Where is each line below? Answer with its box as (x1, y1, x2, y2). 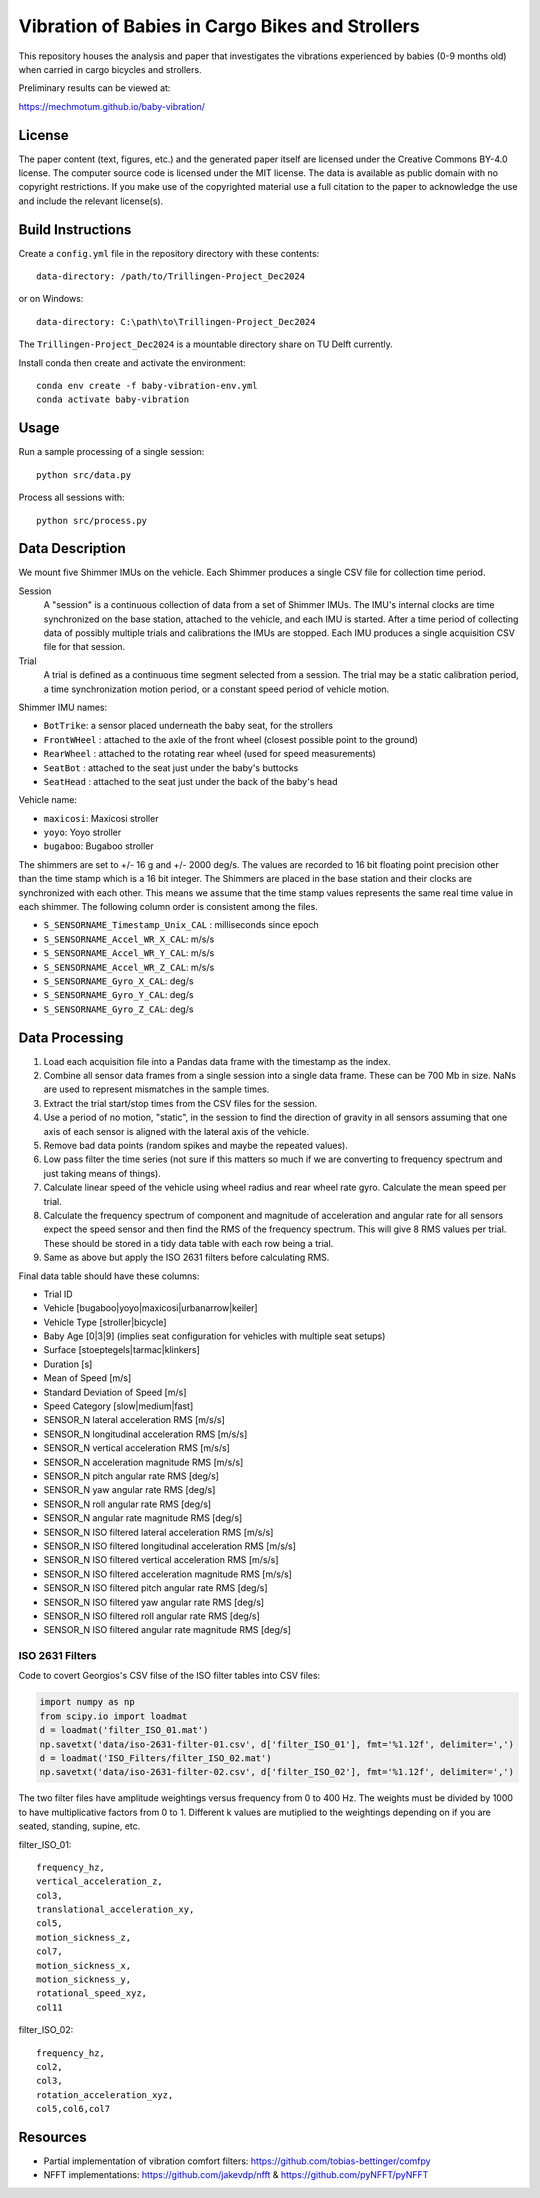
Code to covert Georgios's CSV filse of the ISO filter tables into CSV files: (18, 1670, 321, 1682)
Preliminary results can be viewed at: (18, 82, 171, 94)
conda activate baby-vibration (36, 394, 190, 405)
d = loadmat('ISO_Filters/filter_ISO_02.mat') (39, 1752, 272, 1764)
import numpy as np (39, 1696, 135, 1708)
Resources (18, 2128, 87, 2145)
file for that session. (43, 641, 126, 653)
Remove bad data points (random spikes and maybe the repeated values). (43, 1140, 349, 1151)
